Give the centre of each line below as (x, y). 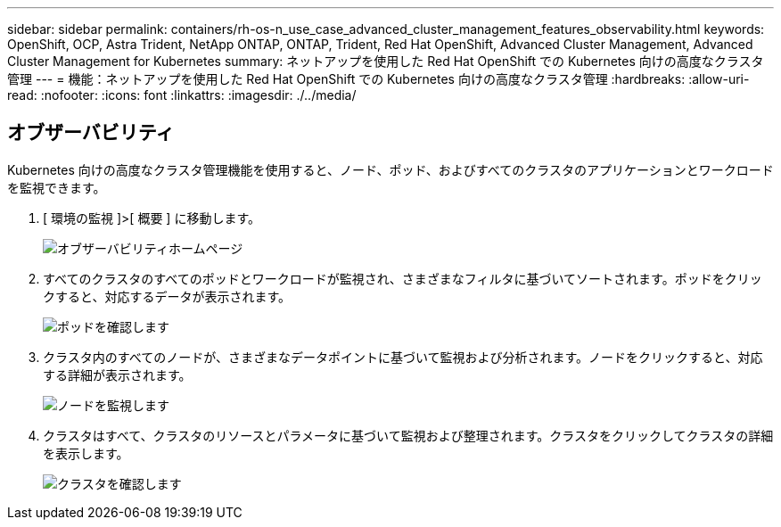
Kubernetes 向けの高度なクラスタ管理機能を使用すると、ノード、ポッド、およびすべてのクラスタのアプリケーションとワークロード (390, 169)
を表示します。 (86, 453)
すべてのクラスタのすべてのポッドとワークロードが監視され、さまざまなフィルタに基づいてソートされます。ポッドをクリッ (403, 278)
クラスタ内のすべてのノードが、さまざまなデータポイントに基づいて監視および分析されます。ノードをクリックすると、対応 (403, 357)
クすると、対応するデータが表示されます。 (167, 296)
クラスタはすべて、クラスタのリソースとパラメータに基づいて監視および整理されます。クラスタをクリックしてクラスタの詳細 (408, 435)
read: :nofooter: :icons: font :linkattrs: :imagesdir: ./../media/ (182, 95)
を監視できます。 (57, 187)
